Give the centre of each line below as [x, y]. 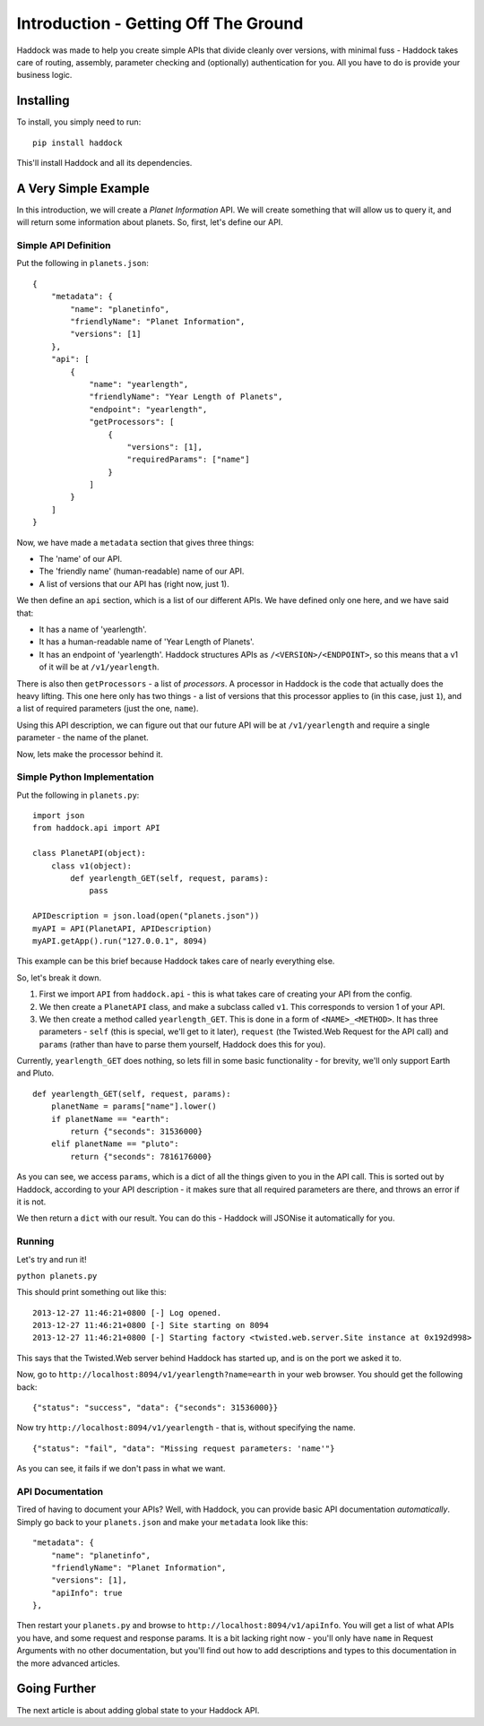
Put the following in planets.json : [83, 263]
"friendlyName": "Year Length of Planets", [186, 397]
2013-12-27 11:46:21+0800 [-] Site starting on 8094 [151, 1325]
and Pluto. [35, 1073]
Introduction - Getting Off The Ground [160, 23]
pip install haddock [78, 142]
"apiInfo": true [86, 1592]
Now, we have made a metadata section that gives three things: [135, 542]
